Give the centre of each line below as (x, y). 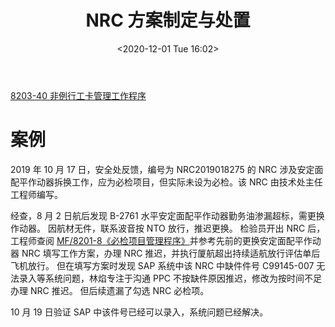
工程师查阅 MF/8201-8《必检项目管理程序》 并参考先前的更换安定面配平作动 (166, 240)
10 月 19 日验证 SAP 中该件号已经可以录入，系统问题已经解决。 (139, 312)
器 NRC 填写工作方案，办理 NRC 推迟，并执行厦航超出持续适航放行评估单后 (165, 253)
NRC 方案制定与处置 (168, 20)
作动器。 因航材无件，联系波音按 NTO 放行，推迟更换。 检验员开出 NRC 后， (168, 228)
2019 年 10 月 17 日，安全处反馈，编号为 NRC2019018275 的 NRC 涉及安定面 (167, 169)
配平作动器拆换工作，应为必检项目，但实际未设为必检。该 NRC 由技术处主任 (166, 182)
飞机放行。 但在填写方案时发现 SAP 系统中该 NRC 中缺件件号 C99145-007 (162, 265)
